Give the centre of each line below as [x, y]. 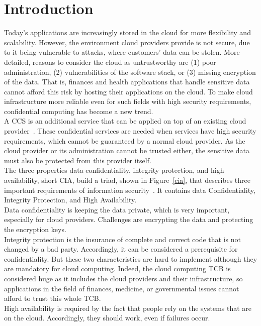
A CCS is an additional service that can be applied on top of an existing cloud [125, 121]
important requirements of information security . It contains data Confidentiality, [130, 190]
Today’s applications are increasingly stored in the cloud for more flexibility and [127, 32]
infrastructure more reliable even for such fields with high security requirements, [128, 101]
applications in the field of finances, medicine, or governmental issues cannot [122, 288]
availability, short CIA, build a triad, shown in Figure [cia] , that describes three [127, 180]
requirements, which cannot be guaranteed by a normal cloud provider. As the [125, 140]
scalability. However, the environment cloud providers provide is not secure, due [127, 42]
